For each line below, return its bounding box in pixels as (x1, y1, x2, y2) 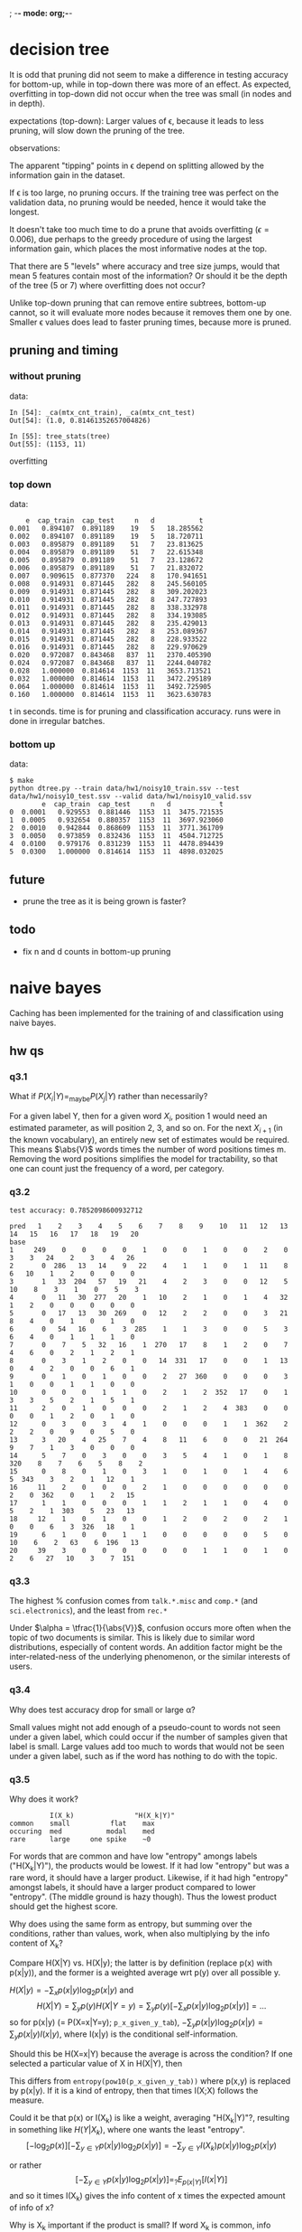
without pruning (9, 370, 81, 382)
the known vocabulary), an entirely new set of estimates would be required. (9, 1134, 290, 1144)
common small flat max (9, 1819, 155, 1829)
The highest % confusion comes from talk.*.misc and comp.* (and (9, 1596, 259, 1606)
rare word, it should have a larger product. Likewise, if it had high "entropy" (9, 1871, 288, 1883)
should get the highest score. (9, 1900, 119, 1911)
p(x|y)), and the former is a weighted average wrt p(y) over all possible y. (9, 1966, 281, 1978)
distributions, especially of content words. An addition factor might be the (9, 1642, 283, 1653)
